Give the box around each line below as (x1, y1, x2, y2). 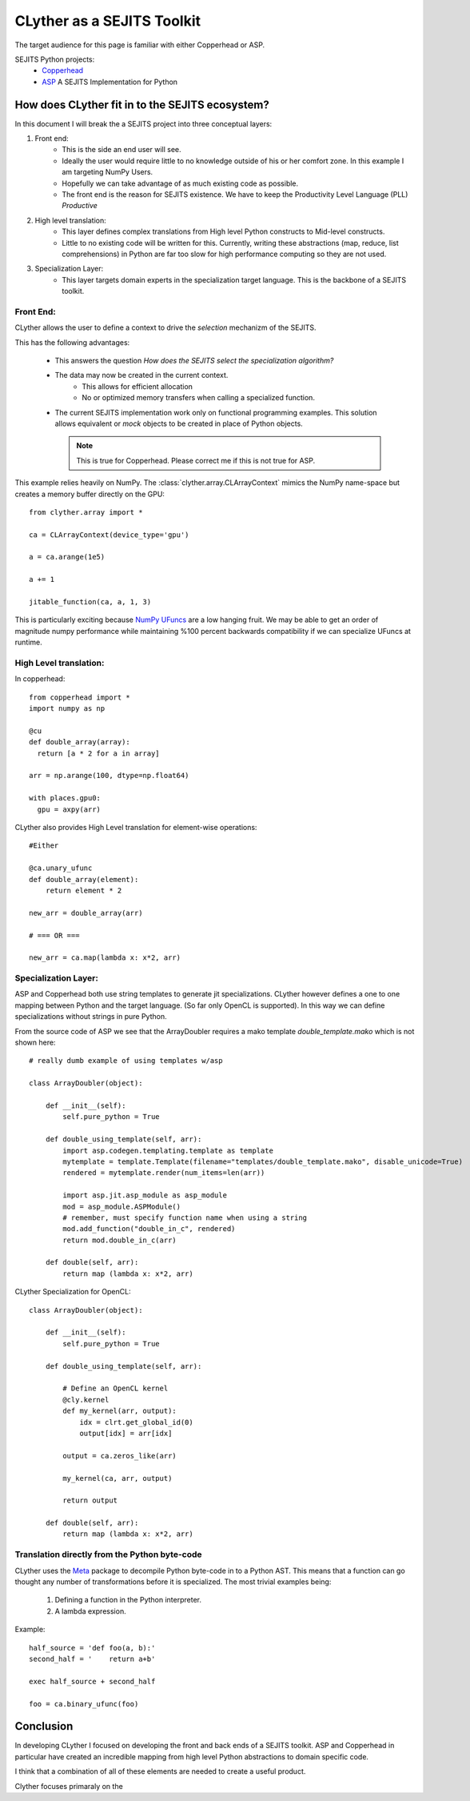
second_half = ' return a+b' (29, 1654, 156, 1663)
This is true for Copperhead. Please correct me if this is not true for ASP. (76, 455, 316, 465)
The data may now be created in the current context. (54, 371, 229, 380)
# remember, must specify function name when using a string (62, 1213, 308, 1222)
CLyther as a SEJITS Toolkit (14, 12, 201, 30)
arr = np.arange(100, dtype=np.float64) (29, 771, 189, 780)
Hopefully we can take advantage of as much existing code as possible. (62, 178, 299, 188)
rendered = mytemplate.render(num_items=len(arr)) (62, 1169, 265, 1177)
